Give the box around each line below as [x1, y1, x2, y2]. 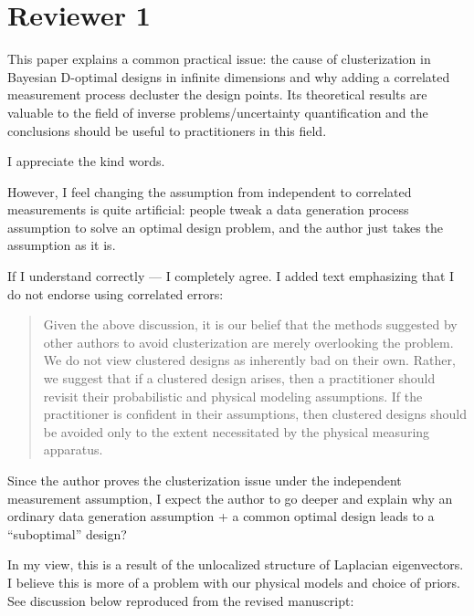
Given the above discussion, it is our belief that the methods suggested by [43, 315, 458, 334]
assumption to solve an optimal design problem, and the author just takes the [7, 217, 443, 236]
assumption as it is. [7, 235, 116, 255]
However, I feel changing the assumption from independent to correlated [7, 182, 412, 201]
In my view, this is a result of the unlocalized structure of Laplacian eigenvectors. [7, 555, 464, 574]
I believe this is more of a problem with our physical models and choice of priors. [7, 572, 461, 591]
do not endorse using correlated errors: [7, 284, 224, 303]
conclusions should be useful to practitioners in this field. [7, 120, 327, 140]
